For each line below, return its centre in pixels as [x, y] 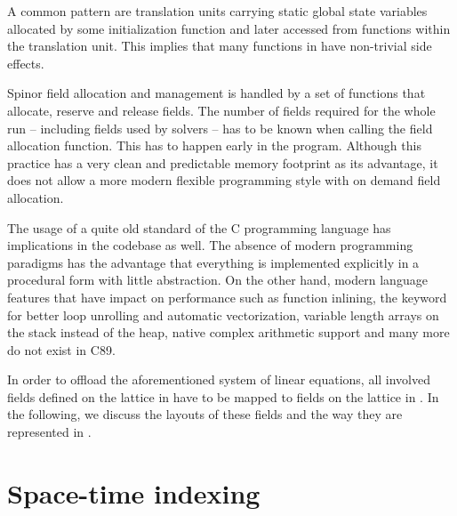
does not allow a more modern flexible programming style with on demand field [224, 180]
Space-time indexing [134, 492]
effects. [26, 63]
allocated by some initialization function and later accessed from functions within [229, 28]
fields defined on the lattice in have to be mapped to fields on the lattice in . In [223, 396]
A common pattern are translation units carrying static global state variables [217, 11]
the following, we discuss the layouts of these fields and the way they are [205, 414]
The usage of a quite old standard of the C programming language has [199, 227]
